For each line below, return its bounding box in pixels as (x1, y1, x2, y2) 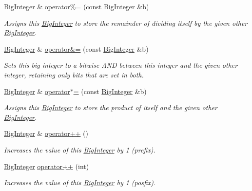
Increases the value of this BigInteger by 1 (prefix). (4, 144, 155, 154)
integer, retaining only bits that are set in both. (4, 69, 144, 79)
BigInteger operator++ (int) (4, 161, 89, 171)
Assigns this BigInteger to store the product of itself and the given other (4, 102, 217, 113)
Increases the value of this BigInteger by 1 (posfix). (4, 177, 156, 188)
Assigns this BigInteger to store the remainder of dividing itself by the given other (4, 18, 248, 28)
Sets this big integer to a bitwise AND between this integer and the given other (4, 60, 238, 70)
